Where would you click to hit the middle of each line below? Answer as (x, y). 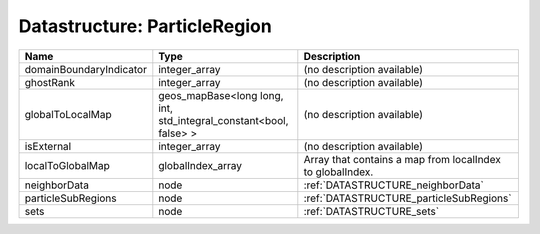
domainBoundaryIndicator (85, 69)
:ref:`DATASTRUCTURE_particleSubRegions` (407, 198)
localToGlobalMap (67, 165)
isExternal (48, 146)
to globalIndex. (338, 172)
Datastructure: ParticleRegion (145, 26)
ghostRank (49, 82)
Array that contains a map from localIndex (402, 159)
